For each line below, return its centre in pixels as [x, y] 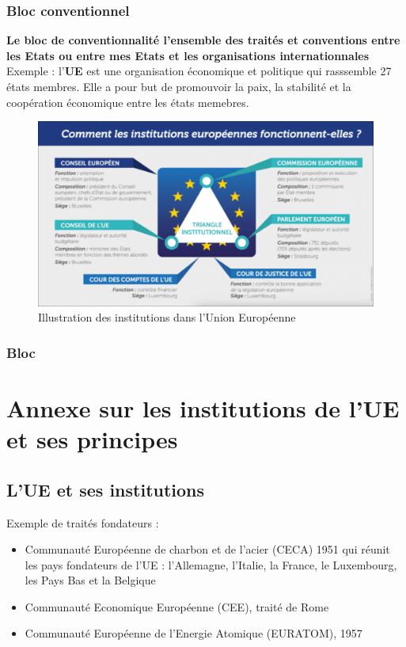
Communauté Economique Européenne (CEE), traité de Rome [177, 606]
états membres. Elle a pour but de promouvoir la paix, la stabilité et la [179, 86]
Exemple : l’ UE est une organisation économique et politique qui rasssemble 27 [199, 71]
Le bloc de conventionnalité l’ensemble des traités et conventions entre [203, 40]
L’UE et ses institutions [106, 489]
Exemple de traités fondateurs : [83, 522]
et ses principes [92, 439]
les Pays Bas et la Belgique [90, 580]
